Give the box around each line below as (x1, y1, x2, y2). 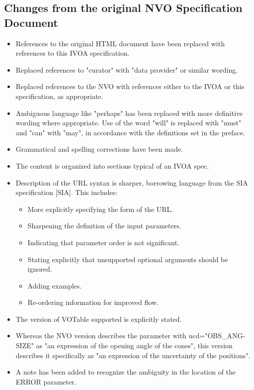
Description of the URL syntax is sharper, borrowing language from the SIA (15, 177, 248, 188)
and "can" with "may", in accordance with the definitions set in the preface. (15, 127, 245, 137)
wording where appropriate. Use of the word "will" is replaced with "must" (15, 117, 242, 128)
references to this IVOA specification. (15, 48, 130, 58)
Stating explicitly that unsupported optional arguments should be (27, 254, 228, 264)
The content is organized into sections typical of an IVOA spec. (15, 160, 209, 171)
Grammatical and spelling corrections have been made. (15, 144, 183, 154)
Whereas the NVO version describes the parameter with (15, 330, 186, 341)
